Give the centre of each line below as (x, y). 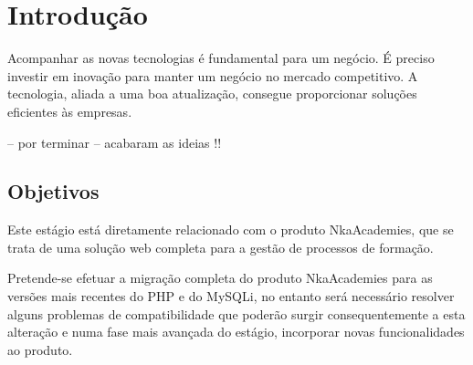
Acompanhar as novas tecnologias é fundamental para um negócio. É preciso (221, 58)
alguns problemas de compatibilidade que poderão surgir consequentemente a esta (236, 313)
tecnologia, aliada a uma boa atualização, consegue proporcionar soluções (212, 94)
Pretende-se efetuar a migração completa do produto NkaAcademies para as (220, 278)
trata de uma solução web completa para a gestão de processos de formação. (221, 247)
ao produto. (40, 349)
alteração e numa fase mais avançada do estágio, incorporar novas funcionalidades (236, 332)
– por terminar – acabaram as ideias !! (115, 142)
